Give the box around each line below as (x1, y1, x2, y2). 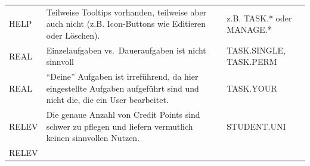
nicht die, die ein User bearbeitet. (46, 93, 169, 106)
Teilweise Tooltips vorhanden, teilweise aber (46, 5, 207, 18)
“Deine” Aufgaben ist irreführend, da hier (46, 70, 199, 83)
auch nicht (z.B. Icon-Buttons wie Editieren (46, 17, 206, 30)
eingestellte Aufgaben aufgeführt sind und (46, 82, 199, 94)
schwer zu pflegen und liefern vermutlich (46, 120, 193, 132)
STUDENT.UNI (227, 120, 286, 132)
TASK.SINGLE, (227, 43, 286, 56)
